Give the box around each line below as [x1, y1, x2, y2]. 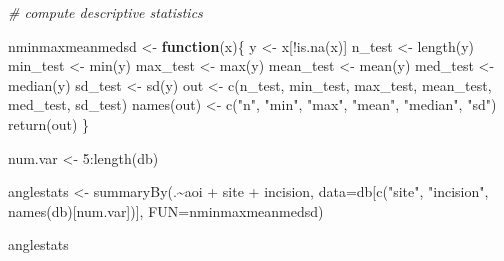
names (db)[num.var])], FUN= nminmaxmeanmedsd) [8, 200, 324, 221]
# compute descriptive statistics [8, 2, 203, 22]
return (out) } [8, 113, 90, 134]
